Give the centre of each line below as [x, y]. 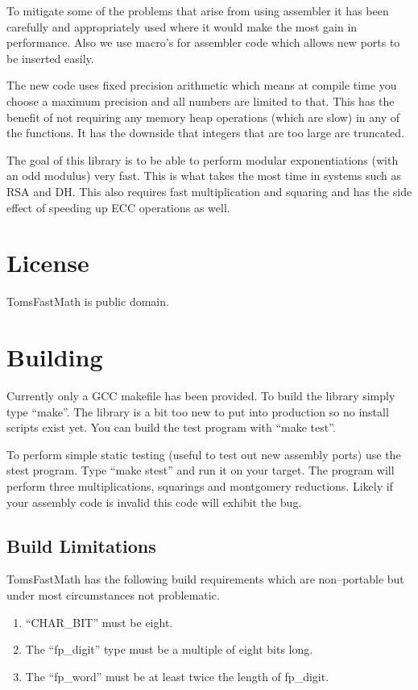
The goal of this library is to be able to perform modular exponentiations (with [203, 159]
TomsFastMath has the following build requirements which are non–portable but [205, 579]
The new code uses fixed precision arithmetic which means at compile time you [202, 85]
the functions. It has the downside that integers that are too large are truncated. [206, 133]
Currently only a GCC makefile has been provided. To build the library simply [201, 395]
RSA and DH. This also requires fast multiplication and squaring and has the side [209, 191]
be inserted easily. [50, 58]
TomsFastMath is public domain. [88, 301]
